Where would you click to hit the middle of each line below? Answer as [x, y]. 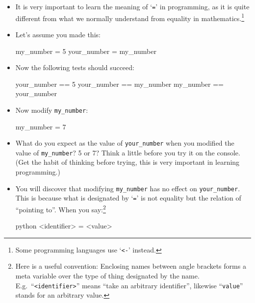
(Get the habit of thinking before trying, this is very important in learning [127, 162]
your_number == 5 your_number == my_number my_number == [119, 84]
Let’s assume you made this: [58, 34]
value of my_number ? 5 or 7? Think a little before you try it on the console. [128, 152]
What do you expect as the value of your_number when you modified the [125, 143]
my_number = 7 [41, 126]
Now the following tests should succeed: [75, 67]
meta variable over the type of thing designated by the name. [107, 276]
